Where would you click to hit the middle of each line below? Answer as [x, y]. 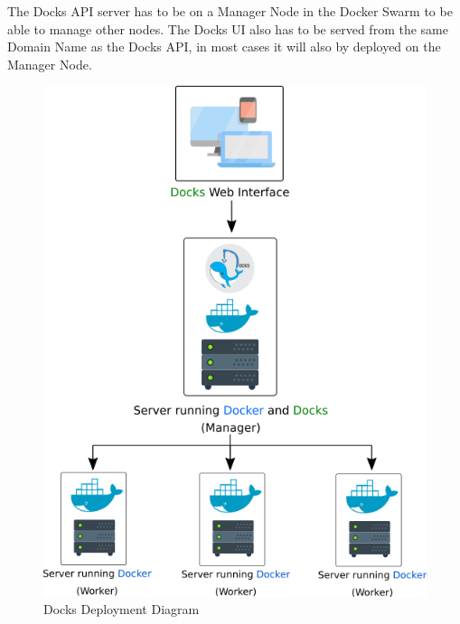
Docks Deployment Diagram [122, 609]
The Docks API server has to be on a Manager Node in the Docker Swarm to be [230, 11]
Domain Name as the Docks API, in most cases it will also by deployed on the [224, 47]
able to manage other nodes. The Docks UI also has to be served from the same [228, 28]
